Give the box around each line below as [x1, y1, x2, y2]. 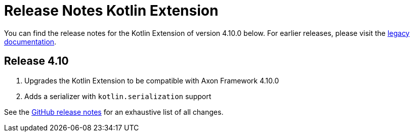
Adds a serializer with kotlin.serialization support [24, 92, 212, 101]
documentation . [4, 37, 57, 46]
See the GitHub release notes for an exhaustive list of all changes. [4, 107, 224, 116]
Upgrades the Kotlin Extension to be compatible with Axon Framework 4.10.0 [24, 76, 279, 85]
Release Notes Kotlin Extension [4, 2, 219, 19]
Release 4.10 [4, 55, 69, 68]
